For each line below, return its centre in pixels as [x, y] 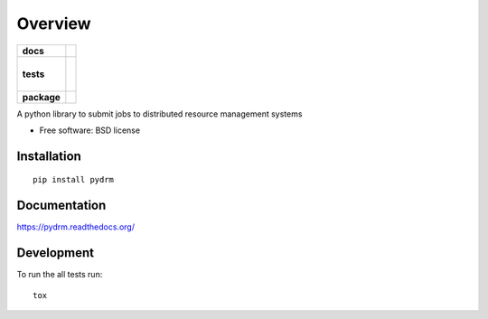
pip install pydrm [74, 180]
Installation [49, 156]
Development [56, 253]
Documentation [61, 206]
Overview [54, 23]
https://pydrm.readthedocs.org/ [76, 227]
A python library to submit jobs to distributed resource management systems [160, 114]
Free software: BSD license [89, 130]
